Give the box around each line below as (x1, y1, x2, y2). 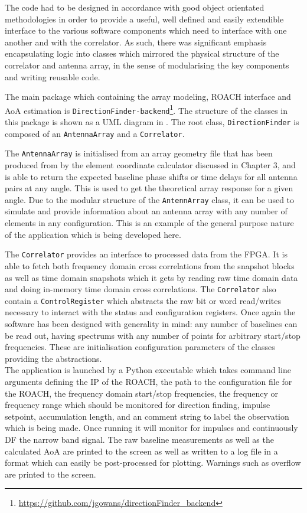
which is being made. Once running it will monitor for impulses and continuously (5, 421, 298, 434)
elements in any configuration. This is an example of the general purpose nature (5, 217, 294, 229)
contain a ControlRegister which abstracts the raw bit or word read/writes (5, 294, 281, 306)
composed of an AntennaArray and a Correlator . (5, 127, 185, 139)
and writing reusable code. (5, 70, 100, 83)
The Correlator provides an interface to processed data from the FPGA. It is (5, 248, 288, 260)
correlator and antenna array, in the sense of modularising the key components (5, 58, 289, 71)
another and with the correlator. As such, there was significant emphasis (5, 35, 267, 48)
